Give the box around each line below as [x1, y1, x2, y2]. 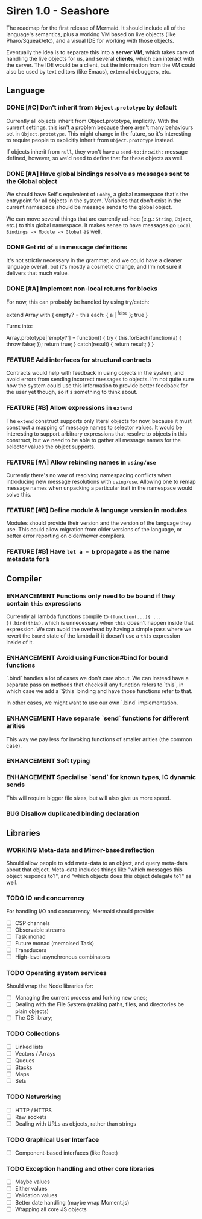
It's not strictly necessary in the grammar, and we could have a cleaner [6, 257, 183, 264]
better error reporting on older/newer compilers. [6, 532, 126, 540]
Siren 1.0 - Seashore [6, 4, 110, 18]
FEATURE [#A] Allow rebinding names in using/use [6, 458, 156, 466]
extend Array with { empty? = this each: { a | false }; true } [6, 310, 148, 318]
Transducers [14, 946, 47, 953]
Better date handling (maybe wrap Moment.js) [14, 1199, 130, 1206]
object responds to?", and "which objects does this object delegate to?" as [6, 873, 192, 880]
